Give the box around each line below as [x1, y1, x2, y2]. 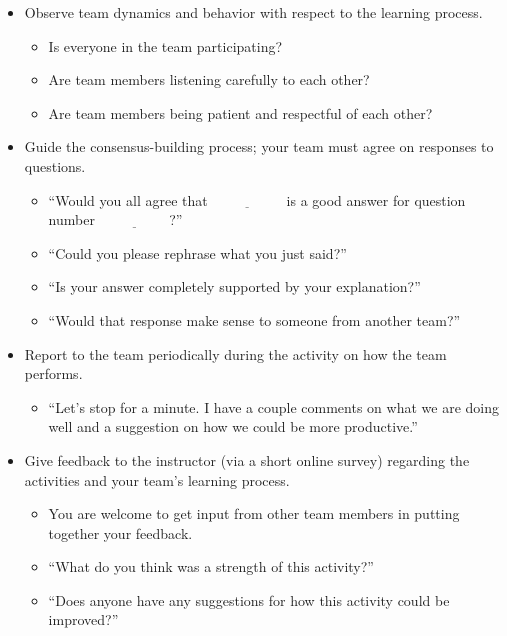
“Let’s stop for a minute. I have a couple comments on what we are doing [48, 396, 499, 417]
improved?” [48, 609, 119, 630]
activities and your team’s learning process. [24, 469, 290, 490]
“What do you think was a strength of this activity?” [48, 556, 374, 577]
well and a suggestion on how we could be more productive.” [48, 416, 418, 437]
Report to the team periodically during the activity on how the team [24, 343, 447, 364]
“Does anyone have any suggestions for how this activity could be [48, 589, 450, 610]
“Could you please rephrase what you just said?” [48, 242, 347, 263]
